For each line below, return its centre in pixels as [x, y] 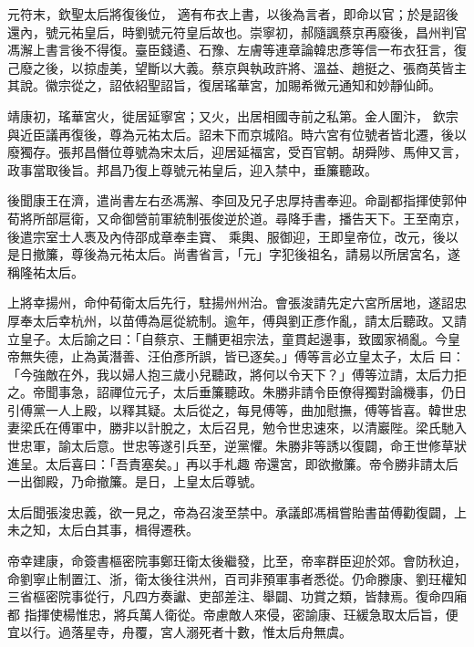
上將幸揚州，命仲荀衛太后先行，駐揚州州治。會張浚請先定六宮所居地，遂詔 [231, 303]
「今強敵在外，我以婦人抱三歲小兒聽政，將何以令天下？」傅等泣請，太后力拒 [237, 374]
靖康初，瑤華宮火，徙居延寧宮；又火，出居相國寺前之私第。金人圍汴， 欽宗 [233, 115]
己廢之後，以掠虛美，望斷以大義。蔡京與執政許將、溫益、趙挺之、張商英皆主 [237, 67]
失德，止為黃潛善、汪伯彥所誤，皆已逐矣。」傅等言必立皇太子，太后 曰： [248, 356]
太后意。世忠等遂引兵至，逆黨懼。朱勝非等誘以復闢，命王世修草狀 [268, 446]
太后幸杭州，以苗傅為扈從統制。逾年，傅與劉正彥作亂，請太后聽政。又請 [249, 320]
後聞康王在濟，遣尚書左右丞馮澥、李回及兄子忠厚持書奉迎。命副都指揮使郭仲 [237, 200]
